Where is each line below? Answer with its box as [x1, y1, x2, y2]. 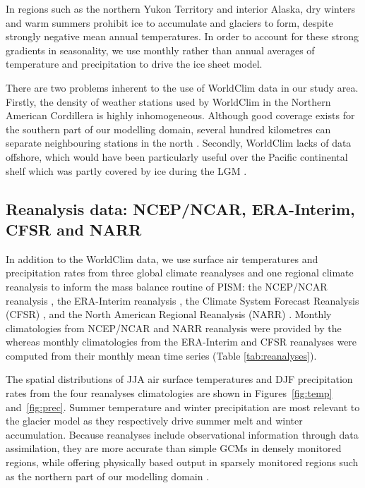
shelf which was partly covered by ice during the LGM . [6, 163, 247, 178]
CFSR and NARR [6, 218, 142, 240]
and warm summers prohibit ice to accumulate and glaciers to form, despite [6, 15, 333, 30]
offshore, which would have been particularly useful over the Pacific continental [6, 149, 348, 164]
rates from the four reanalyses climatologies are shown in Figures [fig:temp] [6, 386, 333, 401]
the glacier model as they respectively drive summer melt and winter [6, 413, 303, 428]
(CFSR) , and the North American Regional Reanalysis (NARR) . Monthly [6, 307, 332, 322]
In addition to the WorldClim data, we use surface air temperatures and [6, 251, 318, 266]
